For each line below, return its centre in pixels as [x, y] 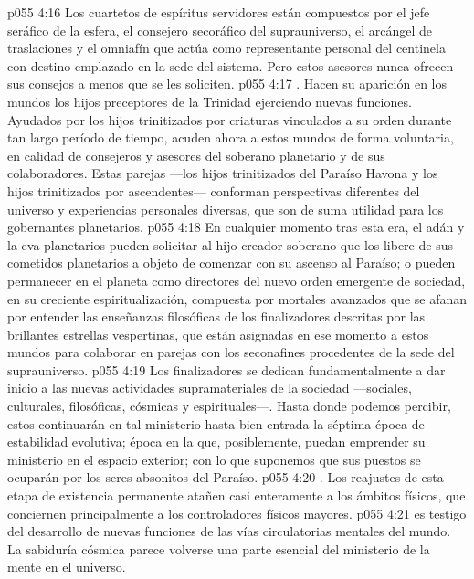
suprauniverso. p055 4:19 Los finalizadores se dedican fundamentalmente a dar [226, 369]
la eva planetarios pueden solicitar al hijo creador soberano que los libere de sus [230, 244]
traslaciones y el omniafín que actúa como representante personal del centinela [226, 48]
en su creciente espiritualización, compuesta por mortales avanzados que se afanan [237, 298]
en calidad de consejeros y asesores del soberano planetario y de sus [196, 155]
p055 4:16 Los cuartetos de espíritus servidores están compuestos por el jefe [219, 12]
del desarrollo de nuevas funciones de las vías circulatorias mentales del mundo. [229, 531]
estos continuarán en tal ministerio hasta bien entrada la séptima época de [216, 423]
